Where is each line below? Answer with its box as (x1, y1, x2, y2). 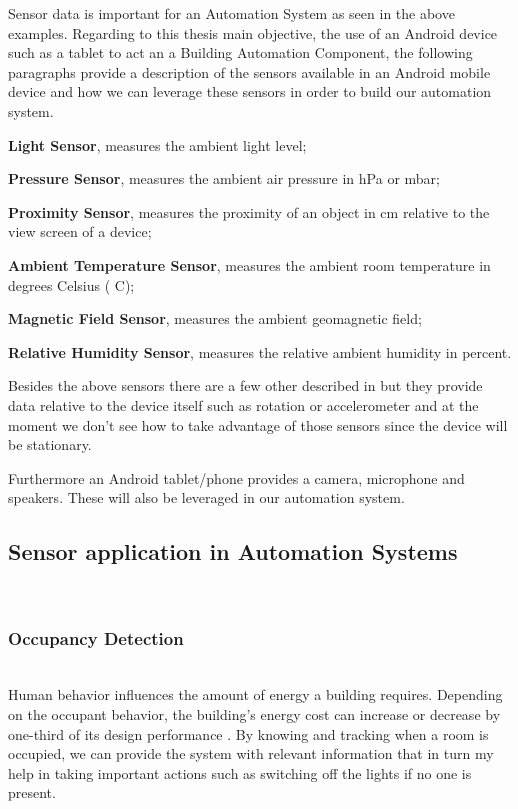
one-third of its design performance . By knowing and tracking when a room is (8, 723, 489, 744)
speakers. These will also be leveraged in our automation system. (8, 487, 405, 508)
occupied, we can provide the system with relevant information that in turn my (8, 743, 494, 764)
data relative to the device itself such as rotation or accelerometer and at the (8, 394, 479, 415)
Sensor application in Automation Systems (8, 536, 458, 567)
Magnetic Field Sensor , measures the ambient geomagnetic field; (8, 308, 422, 329)
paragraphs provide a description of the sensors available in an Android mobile (8, 61, 491, 82)
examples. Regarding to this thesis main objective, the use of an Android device (8, 22, 498, 43)
